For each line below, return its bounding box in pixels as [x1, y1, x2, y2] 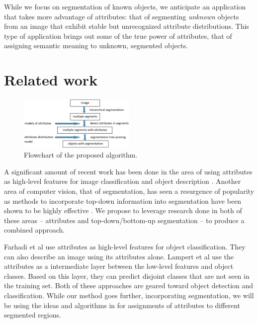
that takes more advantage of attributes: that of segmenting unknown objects [4, 11, 239, 21]
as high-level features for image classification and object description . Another [4, 176, 241, 186]
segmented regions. [4, 310, 61, 320]
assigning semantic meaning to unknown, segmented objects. [4, 40, 188, 51]
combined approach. [4, 225, 65, 235]
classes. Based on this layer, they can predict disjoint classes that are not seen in [4, 270, 250, 281]
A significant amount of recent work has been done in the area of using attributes [4, 166, 253, 176]
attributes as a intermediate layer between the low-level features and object [4, 261, 234, 271]
